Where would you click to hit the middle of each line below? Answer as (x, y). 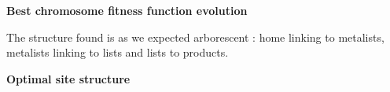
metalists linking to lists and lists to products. (118, 52)
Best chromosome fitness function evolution (127, 10)
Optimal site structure (68, 78)
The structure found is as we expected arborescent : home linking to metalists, (195, 37)
